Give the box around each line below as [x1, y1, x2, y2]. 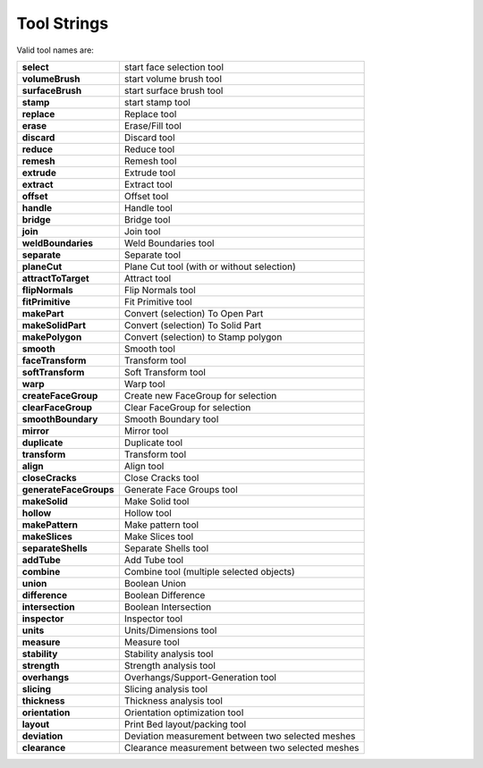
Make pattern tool [123, 519, 199, 531]
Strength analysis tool [123, 659, 216, 671]
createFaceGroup [21, 389, 98, 401]
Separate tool [123, 249, 182, 261]
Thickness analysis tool [123, 694, 223, 706]
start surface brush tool [123, 84, 224, 97]
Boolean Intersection [123, 600, 212, 612]
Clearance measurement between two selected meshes [123, 741, 360, 754]
